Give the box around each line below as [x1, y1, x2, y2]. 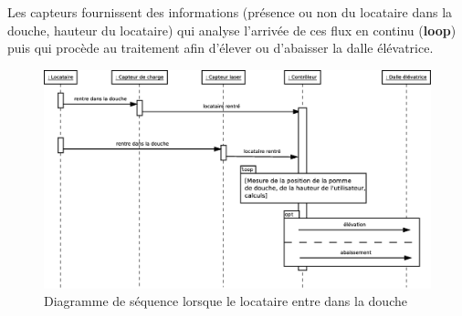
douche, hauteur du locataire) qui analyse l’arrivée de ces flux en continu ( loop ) [7, 20, 457, 39]
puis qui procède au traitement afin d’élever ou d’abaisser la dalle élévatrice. [7, 38, 434, 57]
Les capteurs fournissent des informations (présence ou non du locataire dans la [7, 3, 453, 21]
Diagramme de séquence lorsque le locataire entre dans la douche [44, 291, 407, 311]
